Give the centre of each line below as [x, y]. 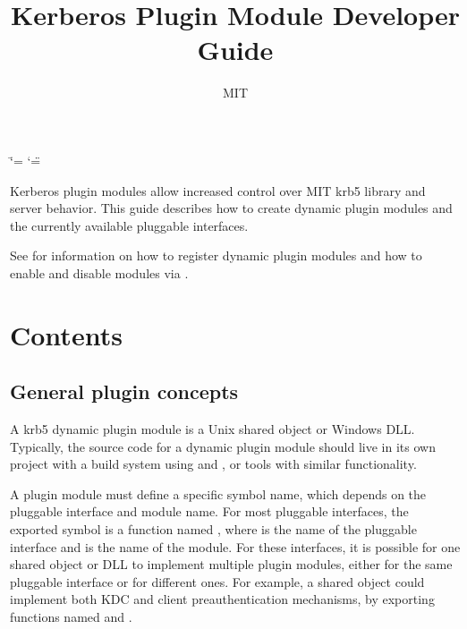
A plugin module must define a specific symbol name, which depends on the [218, 493]
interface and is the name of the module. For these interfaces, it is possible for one [235, 546]
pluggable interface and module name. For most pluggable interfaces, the [209, 511]
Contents [66, 334]
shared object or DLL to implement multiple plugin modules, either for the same [231, 564]
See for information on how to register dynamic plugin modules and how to [216, 255]
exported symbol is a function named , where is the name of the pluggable [213, 529]
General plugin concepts [124, 391]
